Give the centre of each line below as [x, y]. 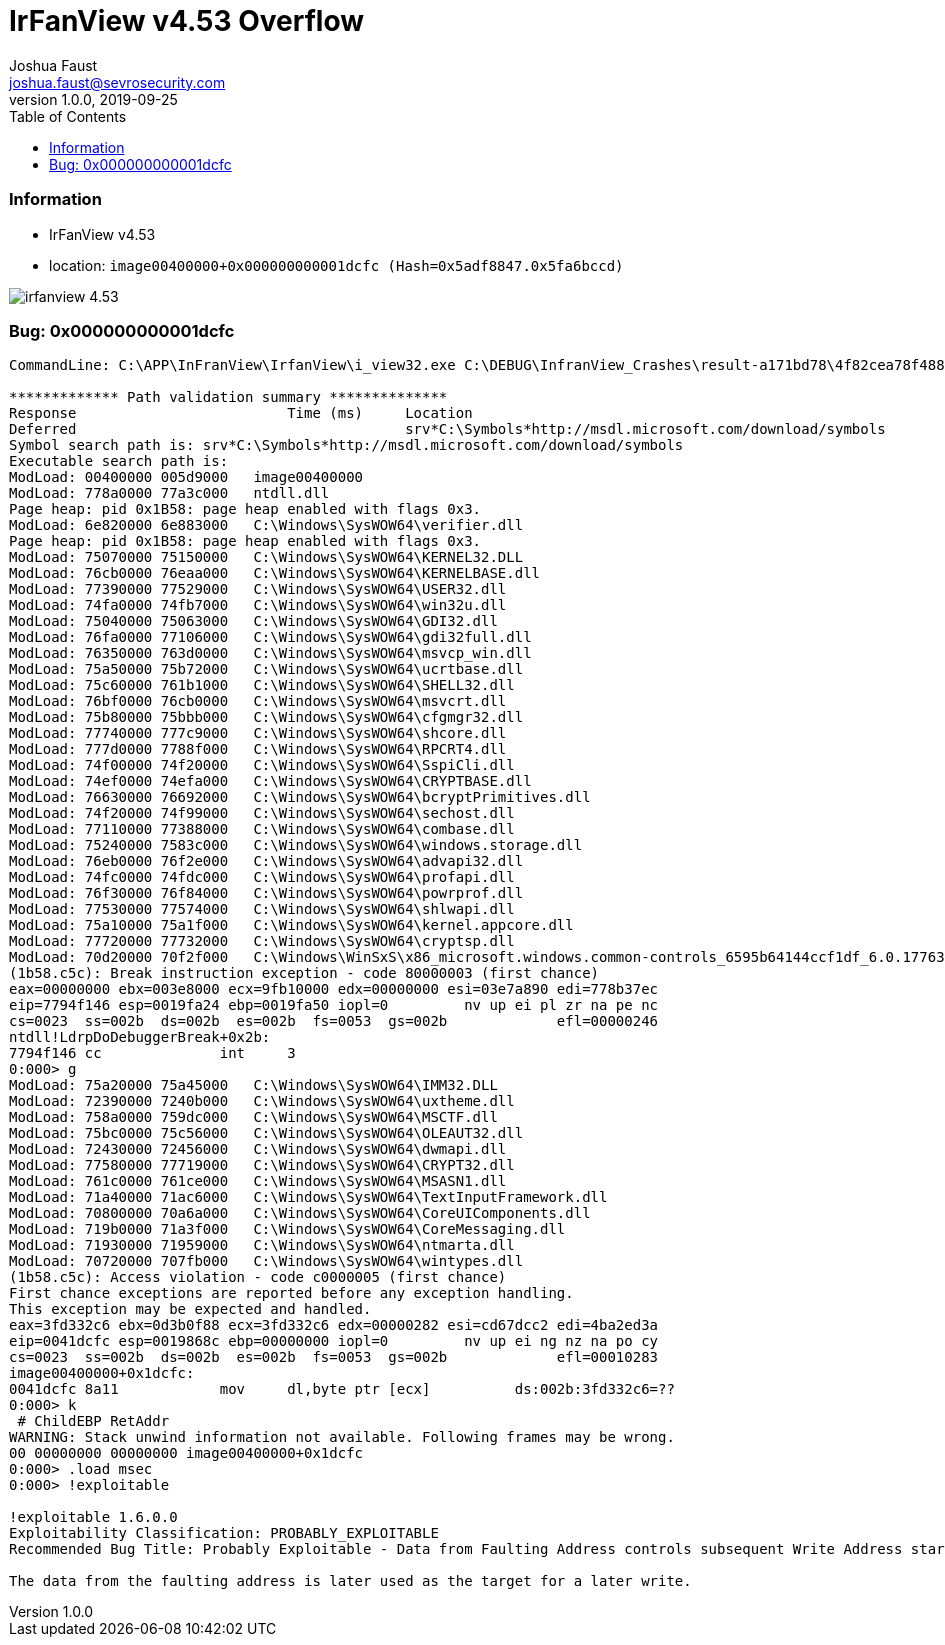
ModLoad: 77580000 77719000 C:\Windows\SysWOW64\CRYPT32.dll [262, 1165]
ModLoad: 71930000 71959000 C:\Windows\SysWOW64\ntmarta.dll [262, 1245]
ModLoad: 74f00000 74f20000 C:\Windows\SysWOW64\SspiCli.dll [262, 765]
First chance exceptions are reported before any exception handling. [291, 1293]
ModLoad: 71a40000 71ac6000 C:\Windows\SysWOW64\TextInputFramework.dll [308, 1197]
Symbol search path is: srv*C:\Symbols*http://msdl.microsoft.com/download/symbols [346, 445]
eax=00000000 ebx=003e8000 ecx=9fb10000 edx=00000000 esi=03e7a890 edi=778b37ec [334, 989]
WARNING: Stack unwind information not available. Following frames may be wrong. [342, 1437]
